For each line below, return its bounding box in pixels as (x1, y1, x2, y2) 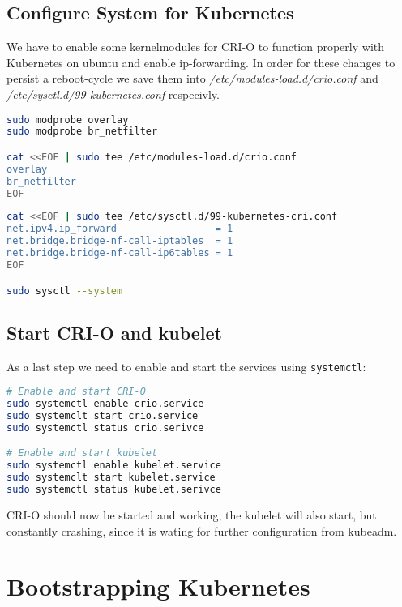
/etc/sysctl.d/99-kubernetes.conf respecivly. (6, 85, 220, 102)
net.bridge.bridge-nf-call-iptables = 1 (6, 235, 233, 247)
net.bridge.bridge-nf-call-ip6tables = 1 (6, 247, 233, 259)
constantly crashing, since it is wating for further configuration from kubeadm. (6, 522, 397, 539)
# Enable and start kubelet (6, 447, 158, 460)
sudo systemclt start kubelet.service (6, 472, 216, 484)
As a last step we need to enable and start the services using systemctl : (6, 357, 366, 374)
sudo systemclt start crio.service (6, 410, 199, 421)
